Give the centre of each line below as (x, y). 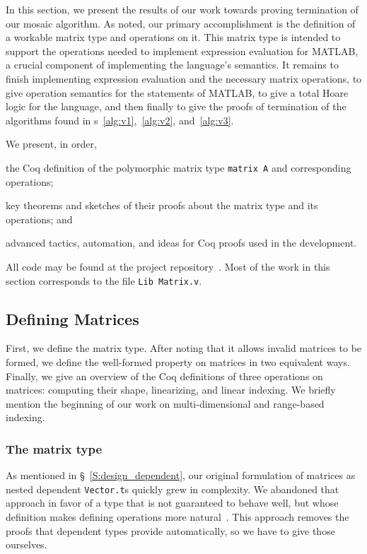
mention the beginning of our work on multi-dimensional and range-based (165, 403)
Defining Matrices (72, 318)
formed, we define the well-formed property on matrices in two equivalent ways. (178, 362)
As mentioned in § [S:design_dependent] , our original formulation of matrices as (181, 475)
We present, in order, (51, 144)
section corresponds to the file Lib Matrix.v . (104, 280)
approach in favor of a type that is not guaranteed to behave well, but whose (172, 503)
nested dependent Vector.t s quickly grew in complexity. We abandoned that (173, 489)
